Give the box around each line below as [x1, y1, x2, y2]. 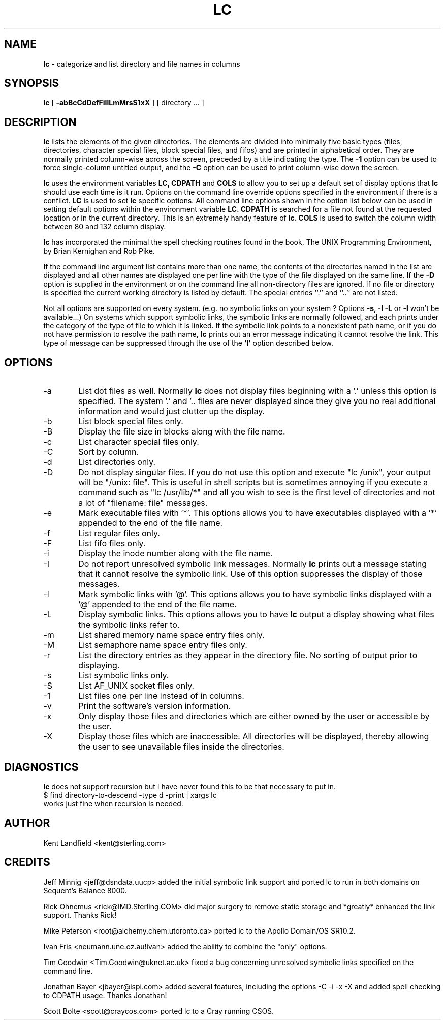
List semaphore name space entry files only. [78, 640, 247, 650]
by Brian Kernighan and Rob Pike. [43, 246, 155, 256]
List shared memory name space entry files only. [78, 630, 265, 640]
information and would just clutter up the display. [78, 406, 265, 417]
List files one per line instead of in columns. [78, 691, 244, 701]
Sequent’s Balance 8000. [43, 886, 127, 895]
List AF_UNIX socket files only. [78, 680, 195, 691]
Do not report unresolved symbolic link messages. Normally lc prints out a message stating [78, 558, 427, 569]
